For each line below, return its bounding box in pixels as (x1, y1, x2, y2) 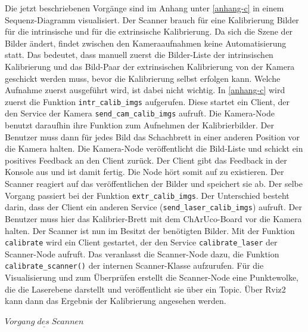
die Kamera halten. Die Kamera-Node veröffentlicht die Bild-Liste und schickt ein (5, 142, 303, 155)
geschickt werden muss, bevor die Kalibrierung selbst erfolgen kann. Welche (5, 72, 281, 84)
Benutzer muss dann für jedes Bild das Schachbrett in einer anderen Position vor (5, 130, 300, 143)
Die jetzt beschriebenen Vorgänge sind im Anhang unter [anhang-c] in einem (5, 2, 284, 14)
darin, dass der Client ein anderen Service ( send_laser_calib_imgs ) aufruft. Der (5, 201, 303, 213)
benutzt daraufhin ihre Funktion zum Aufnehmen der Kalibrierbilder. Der (5, 119, 274, 131)
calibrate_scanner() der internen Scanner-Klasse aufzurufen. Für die (5, 259, 264, 272)
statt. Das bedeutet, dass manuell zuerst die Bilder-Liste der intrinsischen (5, 48, 273, 61)
